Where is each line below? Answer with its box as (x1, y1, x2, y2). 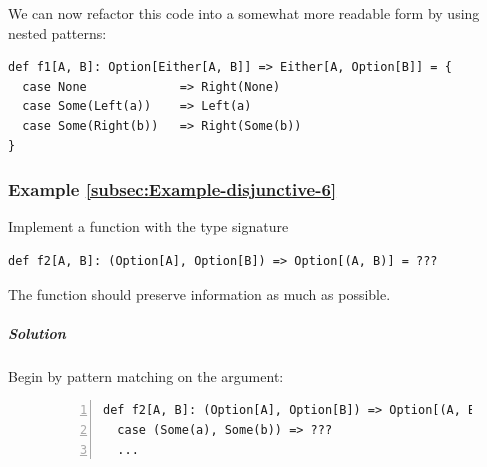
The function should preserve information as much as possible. (8, 283, 391, 304)
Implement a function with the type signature (8, 216, 289, 237)
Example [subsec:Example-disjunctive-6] (8, 177, 337, 202)
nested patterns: (8, 22, 107, 43)
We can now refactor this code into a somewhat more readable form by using (8, 3, 480, 23)
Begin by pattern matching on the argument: (8, 365, 284, 386)
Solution (8, 322, 66, 343)
